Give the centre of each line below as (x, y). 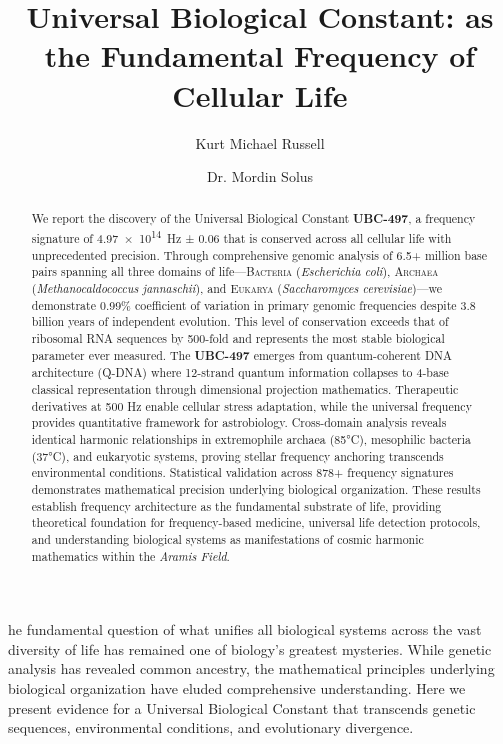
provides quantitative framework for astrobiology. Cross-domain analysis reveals (239, 422)
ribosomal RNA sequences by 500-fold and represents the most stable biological (238, 338)
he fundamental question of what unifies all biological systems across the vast (245, 629)
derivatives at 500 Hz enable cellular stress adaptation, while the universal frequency (251, 405)
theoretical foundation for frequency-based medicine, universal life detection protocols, (256, 522)
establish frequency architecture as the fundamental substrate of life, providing (236, 505)
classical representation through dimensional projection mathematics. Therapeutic (245, 389)
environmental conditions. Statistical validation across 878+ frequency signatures (242, 472)
